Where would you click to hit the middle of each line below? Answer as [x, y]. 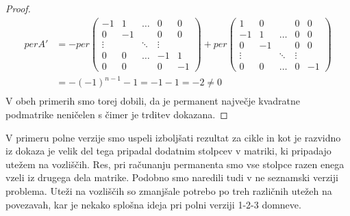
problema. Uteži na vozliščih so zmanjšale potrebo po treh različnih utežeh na [169, 190]
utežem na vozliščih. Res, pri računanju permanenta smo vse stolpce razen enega [175, 164]
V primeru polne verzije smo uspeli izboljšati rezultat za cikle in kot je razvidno [173, 137]
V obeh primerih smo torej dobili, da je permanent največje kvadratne [153, 101]
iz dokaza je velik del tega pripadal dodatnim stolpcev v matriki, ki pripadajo [168, 151]
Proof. [18, 8]
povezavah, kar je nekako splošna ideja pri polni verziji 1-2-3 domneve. [153, 204]
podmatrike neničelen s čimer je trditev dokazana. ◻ [117, 114]
